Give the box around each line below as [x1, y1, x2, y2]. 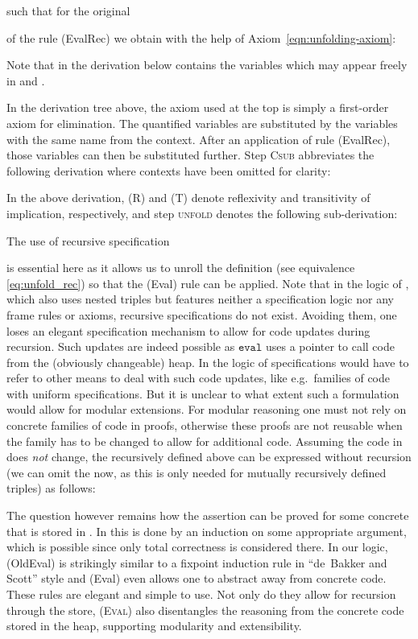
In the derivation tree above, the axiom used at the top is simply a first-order [6, 99, 389, 116]
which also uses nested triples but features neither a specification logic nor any [6, 291, 394, 307]
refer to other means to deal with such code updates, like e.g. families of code [6, 369, 390, 386]
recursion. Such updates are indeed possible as [6, 338, 235, 355]
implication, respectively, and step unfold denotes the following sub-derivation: [6, 204, 398, 221]
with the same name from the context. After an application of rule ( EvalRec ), [6, 130, 391, 147]
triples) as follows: [6, 480, 96, 497]
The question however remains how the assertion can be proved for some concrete [6, 507, 409, 524]
